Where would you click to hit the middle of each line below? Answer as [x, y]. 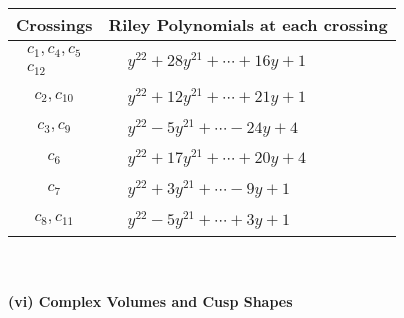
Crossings [54, 24]
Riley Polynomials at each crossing [248, 24]
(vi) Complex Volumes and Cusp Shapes [150, 301]
